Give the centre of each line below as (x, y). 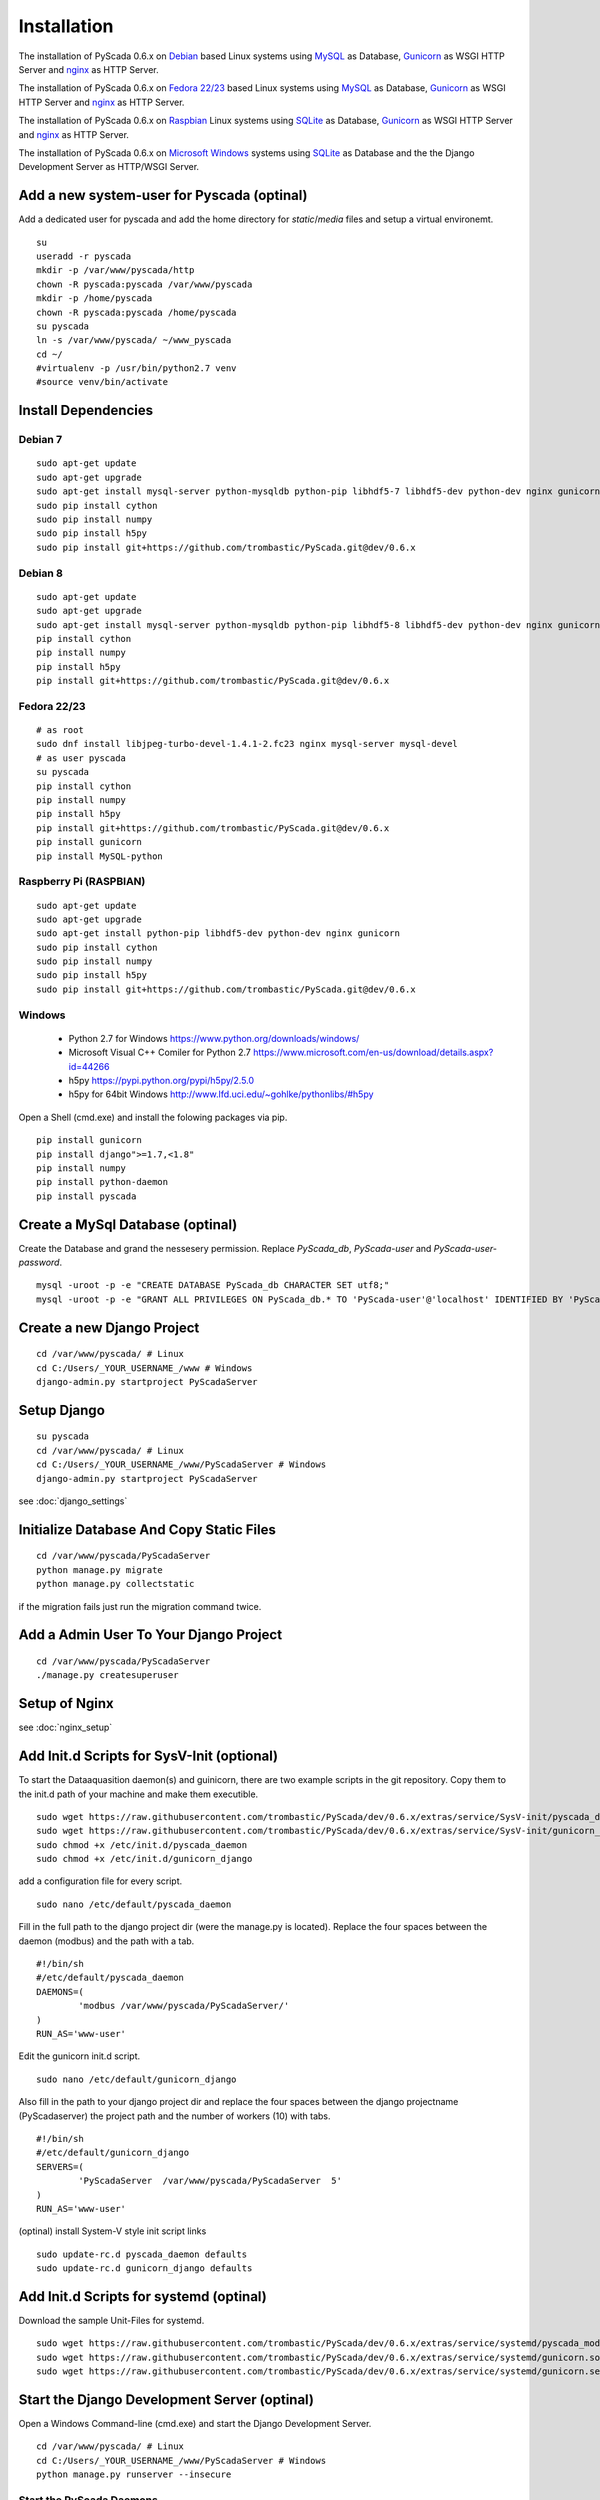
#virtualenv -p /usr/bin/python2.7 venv (136, 368)
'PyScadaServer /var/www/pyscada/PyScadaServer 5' (210, 2181)
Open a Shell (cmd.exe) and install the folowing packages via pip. (153, 1117)
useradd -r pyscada (84, 256)
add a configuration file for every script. (100, 1881)
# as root (60, 730)
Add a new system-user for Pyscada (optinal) (163, 195)
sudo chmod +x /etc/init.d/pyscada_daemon (142, 1844)
